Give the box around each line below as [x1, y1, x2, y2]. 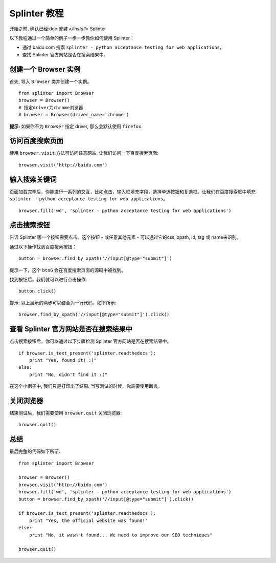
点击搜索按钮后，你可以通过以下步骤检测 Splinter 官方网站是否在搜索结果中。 [9, 338, 172, 344]
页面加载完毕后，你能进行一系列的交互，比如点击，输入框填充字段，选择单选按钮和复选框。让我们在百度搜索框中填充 [9, 189, 256, 195]
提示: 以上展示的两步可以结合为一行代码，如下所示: [9, 300, 117, 306]
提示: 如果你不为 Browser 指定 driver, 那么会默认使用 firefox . [9, 123, 143, 129]
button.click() [18, 288, 57, 294]
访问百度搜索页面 [9, 136, 63, 145]
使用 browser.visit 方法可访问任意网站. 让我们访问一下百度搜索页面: [9, 150, 158, 156]
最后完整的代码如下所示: [9, 448, 61, 454]
